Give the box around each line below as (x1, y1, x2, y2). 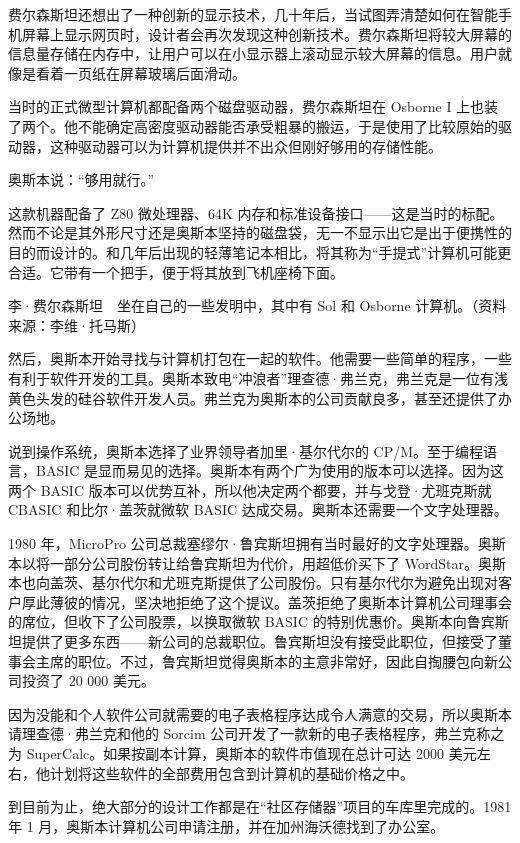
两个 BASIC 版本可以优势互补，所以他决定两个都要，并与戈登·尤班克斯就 (8, 479, 492, 500)
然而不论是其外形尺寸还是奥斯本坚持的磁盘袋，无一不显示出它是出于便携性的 (8, 222, 512, 243)
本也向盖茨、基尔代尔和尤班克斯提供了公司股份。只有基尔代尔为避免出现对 (8, 572, 498, 593)
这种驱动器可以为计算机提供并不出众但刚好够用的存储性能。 (49, 135, 442, 156)
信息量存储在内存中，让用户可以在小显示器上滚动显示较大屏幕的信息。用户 (8, 43, 498, 64)
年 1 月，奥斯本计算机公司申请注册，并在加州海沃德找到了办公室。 (8, 815, 445, 836)
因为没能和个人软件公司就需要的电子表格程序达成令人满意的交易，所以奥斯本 (8, 703, 512, 724)
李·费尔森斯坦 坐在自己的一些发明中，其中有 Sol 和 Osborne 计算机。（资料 (8, 295, 507, 316)
